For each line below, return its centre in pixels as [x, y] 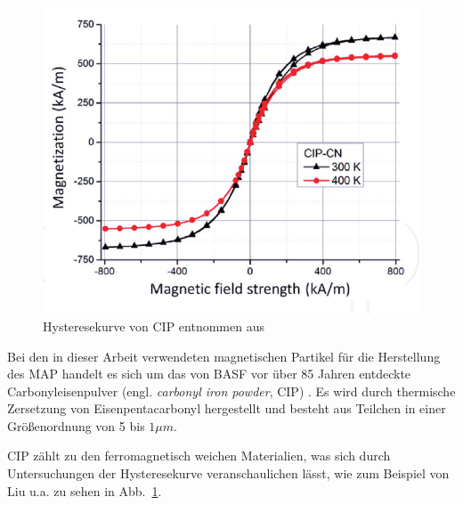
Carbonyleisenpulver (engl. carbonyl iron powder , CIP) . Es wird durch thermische [231, 391]
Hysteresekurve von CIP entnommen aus [154, 326]
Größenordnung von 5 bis [76, 425]
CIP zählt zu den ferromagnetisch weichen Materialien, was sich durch [199, 456]
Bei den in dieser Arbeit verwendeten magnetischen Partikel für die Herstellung [224, 356]
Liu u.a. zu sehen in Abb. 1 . [85, 490]
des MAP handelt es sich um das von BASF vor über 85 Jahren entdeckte [209, 374]
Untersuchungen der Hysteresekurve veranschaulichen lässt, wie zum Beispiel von [228, 473]
